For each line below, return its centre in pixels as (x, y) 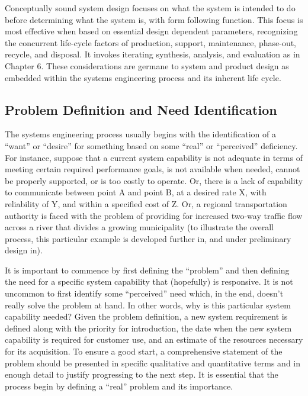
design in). (24, 250)
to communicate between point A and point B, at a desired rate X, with (136, 192)
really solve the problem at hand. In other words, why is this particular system (148, 305)
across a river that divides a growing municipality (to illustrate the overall (139, 227)
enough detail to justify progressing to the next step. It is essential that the (142, 374)
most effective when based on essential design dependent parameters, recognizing (151, 31)
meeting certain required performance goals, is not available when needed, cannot (153, 169)
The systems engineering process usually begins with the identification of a (140, 134)
